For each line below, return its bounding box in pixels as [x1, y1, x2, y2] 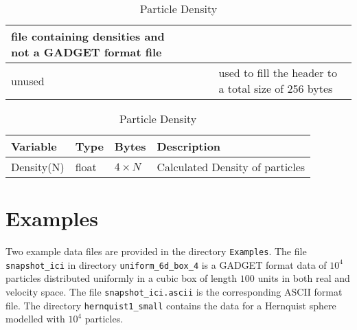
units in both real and [257, 271, 350, 285]
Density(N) [11, 159, 65, 175]
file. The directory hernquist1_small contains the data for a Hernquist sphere [5, 298, 336, 312]
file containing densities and [11, 28, 165, 44]
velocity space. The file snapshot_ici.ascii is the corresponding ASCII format [5, 285, 343, 299]
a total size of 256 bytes [218, 80, 333, 96]
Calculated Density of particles [157, 159, 306, 175]
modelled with [5, 311, 65, 326]
